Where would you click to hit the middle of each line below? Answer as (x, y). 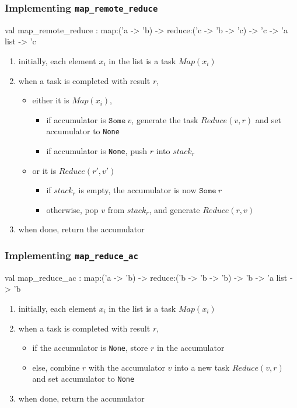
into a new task (202, 367)
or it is (44, 170)
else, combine (56, 367)
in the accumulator (191, 348)
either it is (51, 100)
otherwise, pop (72, 209)
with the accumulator (127, 367)
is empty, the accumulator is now (137, 190)
